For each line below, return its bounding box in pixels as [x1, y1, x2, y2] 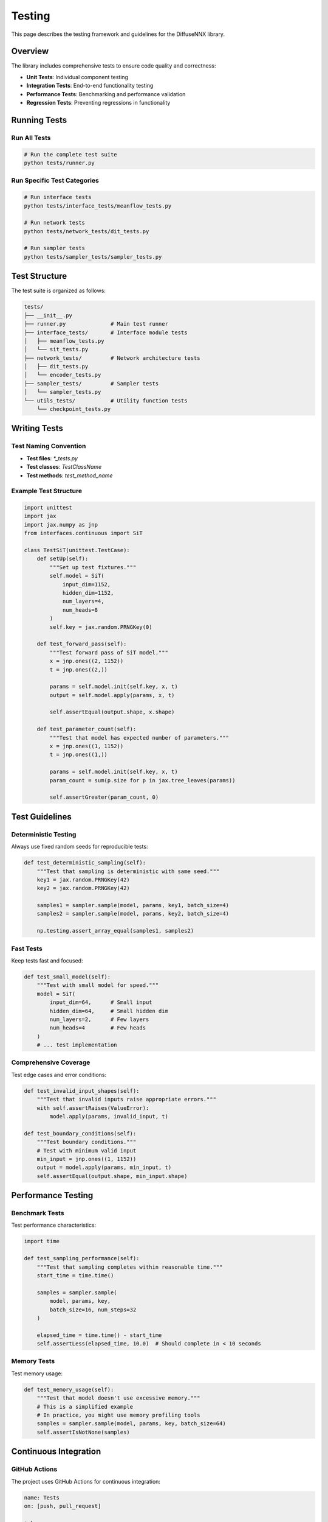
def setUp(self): [36, 555, 89, 563]
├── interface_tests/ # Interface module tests [24, 329, 188, 336]
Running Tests [11, 114, 67, 125]
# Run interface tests [24, 194, 92, 201]
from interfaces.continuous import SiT [24, 530, 143, 537]
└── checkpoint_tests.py [36, 405, 111, 413]
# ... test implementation [36, 1042, 118, 1048]
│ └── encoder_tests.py [24, 371, 101, 379]
